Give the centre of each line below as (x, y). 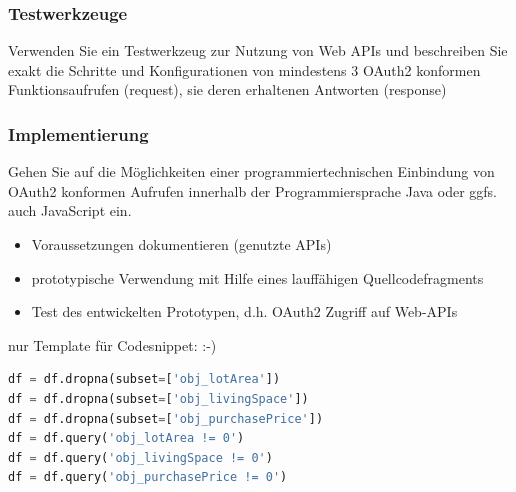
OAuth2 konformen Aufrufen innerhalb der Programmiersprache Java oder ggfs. (253, 190)
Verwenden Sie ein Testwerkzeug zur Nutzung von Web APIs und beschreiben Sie (258, 50)
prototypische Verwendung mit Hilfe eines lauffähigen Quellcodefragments (257, 277)
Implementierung (78, 133)
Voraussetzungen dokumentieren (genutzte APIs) (181, 244)
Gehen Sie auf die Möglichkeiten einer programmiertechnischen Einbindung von (251, 171)
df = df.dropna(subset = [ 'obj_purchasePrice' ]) (166, 418)
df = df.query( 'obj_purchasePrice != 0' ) (148, 477)
